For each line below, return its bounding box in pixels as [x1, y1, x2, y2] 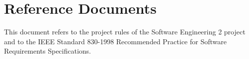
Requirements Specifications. [4, 46, 91, 56]
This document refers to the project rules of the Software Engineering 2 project [4, 27, 246, 37]
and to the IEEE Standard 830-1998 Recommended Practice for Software [4, 36, 227, 46]
